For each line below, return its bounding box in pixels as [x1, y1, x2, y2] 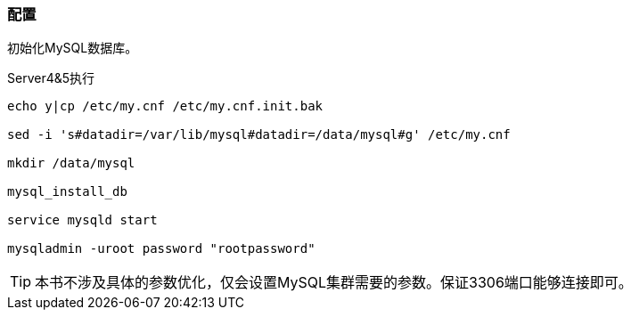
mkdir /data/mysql [7, 156, 135, 171]
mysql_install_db [7, 184, 127, 199]
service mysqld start [7, 213, 158, 228]
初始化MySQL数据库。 [7, 40, 138, 56]
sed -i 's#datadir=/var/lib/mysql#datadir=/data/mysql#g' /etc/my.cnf [7, 127, 511, 142]
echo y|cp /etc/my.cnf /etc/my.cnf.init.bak [7, 99, 324, 114]
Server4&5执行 [7, 70, 95, 86]
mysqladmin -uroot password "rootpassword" [7, 241, 315, 256]
